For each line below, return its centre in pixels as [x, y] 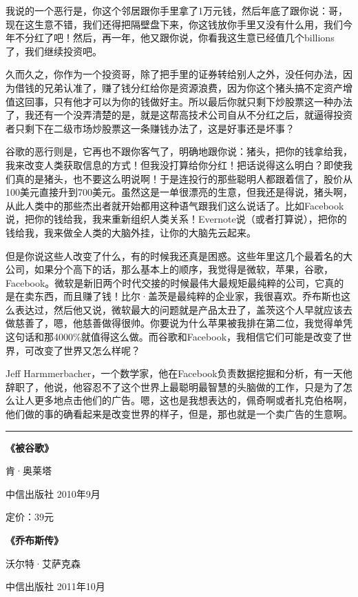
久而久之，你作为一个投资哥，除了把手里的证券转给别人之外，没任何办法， [174, 74]
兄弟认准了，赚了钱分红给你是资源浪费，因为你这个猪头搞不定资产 [193, 87]
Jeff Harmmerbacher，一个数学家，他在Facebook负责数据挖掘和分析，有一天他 [179, 373]
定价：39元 [30, 517]
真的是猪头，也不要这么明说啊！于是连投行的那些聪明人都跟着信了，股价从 [183, 178]
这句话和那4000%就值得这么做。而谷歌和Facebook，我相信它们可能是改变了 [174, 337]
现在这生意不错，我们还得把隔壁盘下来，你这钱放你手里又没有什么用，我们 [174, 24]
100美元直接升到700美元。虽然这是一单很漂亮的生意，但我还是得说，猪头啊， [179, 192]
